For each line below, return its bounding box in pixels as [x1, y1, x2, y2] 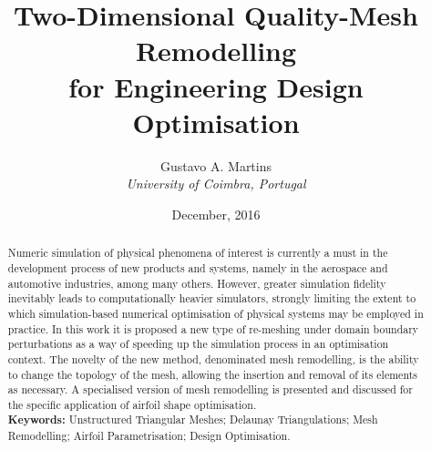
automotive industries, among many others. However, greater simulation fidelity [7, 275, 386, 291]
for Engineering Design [68, 67, 364, 105]
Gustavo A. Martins [159, 156, 272, 175]
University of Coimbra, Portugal [126, 174, 306, 193]
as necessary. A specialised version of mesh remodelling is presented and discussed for [7, 382, 413, 397]
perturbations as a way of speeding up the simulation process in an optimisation [7, 336, 389, 352]
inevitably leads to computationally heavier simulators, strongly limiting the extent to [7, 291, 416, 306]
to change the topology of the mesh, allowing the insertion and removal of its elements [7, 366, 417, 382]
